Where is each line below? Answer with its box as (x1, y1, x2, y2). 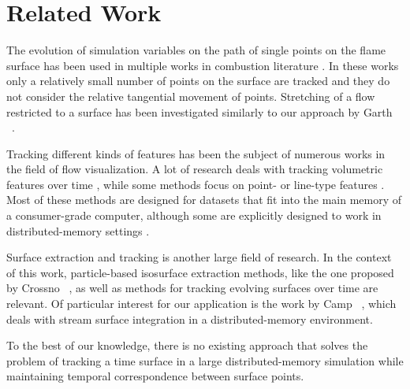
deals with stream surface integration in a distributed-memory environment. (6, 310, 373, 327)
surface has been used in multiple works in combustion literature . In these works (6, 57, 399, 73)
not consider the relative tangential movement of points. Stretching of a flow (6, 87, 375, 104)
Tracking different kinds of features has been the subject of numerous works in (6, 145, 386, 161)
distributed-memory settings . (6, 222, 150, 239)
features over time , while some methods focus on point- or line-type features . (6, 176, 385, 192)
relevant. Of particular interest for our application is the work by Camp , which (6, 295, 397, 312)
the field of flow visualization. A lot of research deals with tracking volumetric (6, 161, 383, 177)
